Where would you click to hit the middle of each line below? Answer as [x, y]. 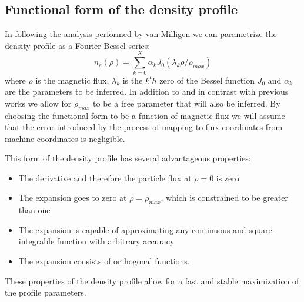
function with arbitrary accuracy [116, 241]
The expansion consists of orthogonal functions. [104, 261]
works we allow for [38, 103]
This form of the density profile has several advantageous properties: [128, 158]
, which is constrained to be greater [225, 198]
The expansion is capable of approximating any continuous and [132, 229]
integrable [36, 241]
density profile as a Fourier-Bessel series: [78, 45]
